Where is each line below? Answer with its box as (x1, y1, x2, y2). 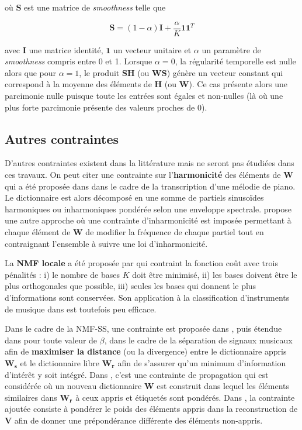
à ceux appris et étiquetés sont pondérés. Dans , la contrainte (75, 391, 295, 403)
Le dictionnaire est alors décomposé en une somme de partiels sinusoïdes (5, 191, 264, 204)
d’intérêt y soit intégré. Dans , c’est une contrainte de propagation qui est (5, 368, 269, 380)
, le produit (79, 66, 120, 78)
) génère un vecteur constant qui (166, 66, 283, 78)
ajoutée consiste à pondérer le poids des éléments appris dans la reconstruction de (5, 403, 298, 415)
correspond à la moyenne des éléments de (5, 78, 152, 90)
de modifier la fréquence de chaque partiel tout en (85, 225, 264, 238)
